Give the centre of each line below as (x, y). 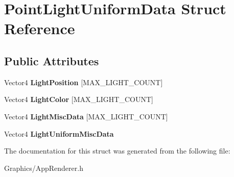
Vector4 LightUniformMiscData (59, 133)
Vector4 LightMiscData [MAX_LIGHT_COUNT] (86, 116)
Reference (40, 28)
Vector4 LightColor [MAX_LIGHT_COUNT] (79, 99)
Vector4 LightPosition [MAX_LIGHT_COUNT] (84, 82)
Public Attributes (52, 60)
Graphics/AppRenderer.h (44, 168)
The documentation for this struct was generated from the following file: (117, 151)
